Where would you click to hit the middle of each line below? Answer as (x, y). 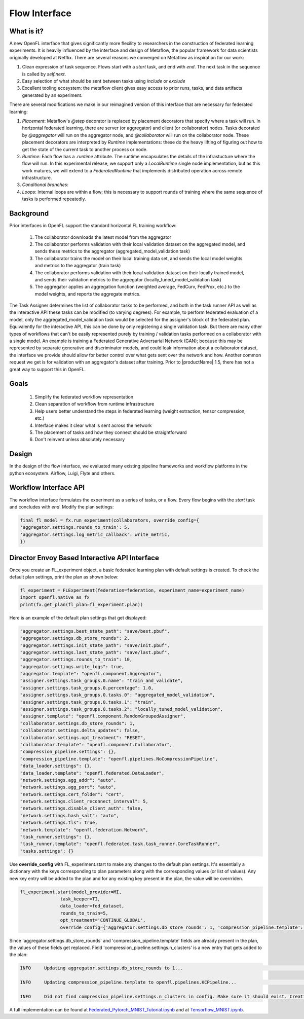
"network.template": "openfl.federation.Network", (84, 830)
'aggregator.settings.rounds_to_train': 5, (75, 527)
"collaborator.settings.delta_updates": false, (80, 731)
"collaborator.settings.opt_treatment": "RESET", (83, 737)
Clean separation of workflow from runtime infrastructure (94, 404)
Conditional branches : (45, 185)
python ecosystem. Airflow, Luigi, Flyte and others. (63, 473)
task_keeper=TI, (80, 899)
